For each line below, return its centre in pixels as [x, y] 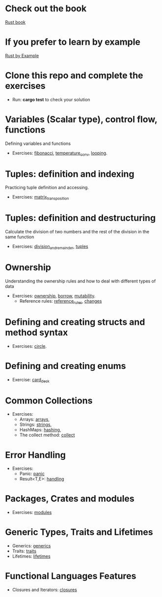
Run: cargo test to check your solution [51, 99]
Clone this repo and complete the [74, 75]
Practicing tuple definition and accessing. [47, 188]
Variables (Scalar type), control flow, [81, 119]
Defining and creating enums [66, 366]
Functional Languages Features [71, 576]
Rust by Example [22, 56]
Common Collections [49, 400]
